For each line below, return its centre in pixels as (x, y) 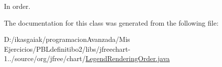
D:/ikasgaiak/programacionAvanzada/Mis (67, 39)
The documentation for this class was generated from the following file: (111, 22)
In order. (17, 6)
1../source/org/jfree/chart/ (45, 58)
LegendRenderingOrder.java (128, 58)
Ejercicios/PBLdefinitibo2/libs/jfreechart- (67, 49)
